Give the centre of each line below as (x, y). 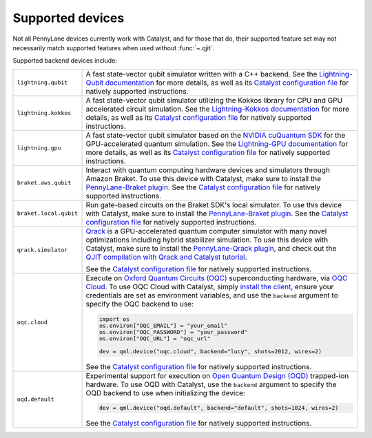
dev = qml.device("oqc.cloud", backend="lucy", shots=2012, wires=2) (210, 351)
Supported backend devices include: (65, 61)
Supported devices (69, 18)
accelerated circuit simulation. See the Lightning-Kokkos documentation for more (217, 109)
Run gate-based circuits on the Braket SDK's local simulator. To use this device (214, 205)
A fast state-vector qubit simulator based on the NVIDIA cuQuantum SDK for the (216, 135)
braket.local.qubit (48, 213)
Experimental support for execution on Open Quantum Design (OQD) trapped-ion (217, 375)
